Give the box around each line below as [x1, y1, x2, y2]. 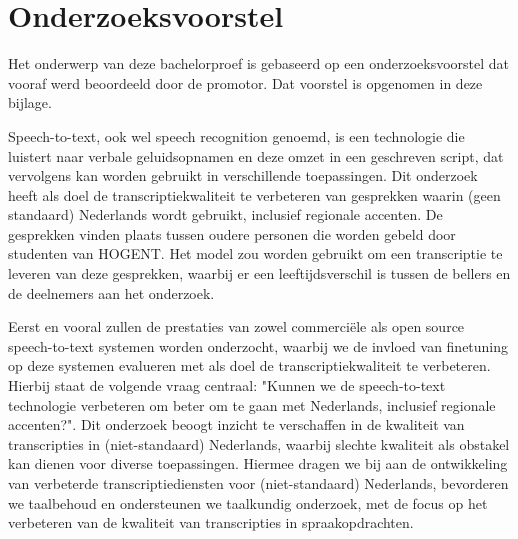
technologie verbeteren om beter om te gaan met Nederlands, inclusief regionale [8, 394, 496, 415]
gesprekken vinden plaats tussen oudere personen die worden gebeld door [8, 223, 456, 244]
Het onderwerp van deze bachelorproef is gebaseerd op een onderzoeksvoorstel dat [8, 53, 510, 74]
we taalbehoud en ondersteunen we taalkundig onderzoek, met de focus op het [8, 492, 488, 513]
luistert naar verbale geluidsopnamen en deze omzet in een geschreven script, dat [8, 145, 504, 166]
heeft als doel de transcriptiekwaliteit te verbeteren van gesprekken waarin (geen [8, 184, 501, 205]
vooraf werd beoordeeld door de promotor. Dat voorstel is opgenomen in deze [8, 72, 483, 93]
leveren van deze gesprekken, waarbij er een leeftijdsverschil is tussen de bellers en [8, 263, 511, 284]
